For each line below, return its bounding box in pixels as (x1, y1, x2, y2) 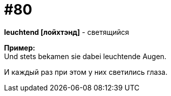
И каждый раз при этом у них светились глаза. (4, 67, 167, 76)
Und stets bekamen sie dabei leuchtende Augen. (4, 52, 166, 61)
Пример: (4, 43, 36, 52)
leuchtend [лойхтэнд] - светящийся (4, 27, 129, 36)
